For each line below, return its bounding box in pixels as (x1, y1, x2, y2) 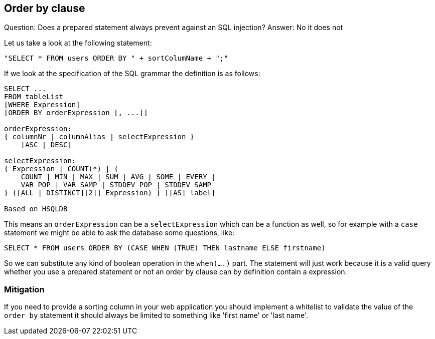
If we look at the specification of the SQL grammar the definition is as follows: (4, 69, 260, 78)
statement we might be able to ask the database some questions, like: (4, 228, 235, 237)
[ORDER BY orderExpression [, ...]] (4, 109, 148, 117)
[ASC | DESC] (21, 141, 72, 149)
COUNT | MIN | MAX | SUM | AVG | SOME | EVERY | (21, 173, 216, 181)
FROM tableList (4, 93, 64, 101)
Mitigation (4, 284, 45, 294)
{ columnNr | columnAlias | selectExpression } (4, 133, 195, 141)
